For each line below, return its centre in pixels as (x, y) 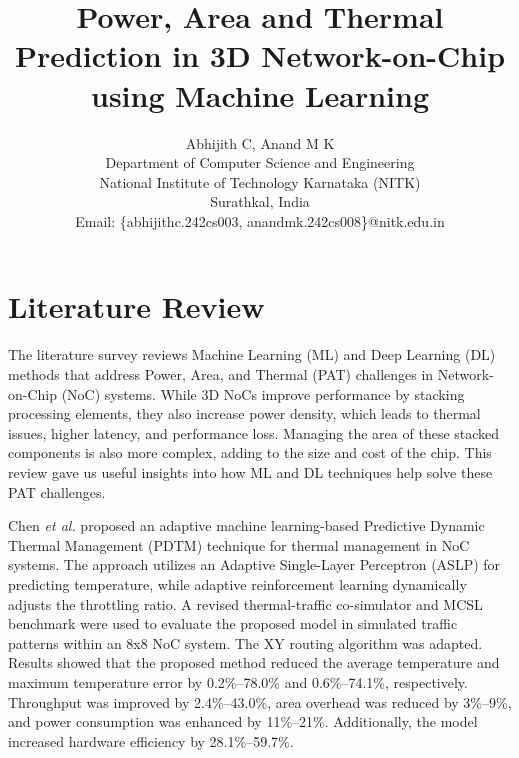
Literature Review (136, 306)
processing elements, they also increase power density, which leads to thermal (244, 413)
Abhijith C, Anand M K (260, 142)
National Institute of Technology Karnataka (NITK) (260, 181)
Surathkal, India (260, 201)
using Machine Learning (260, 94)
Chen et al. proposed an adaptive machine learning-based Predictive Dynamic (246, 525)
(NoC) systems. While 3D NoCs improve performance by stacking (263, 393)
